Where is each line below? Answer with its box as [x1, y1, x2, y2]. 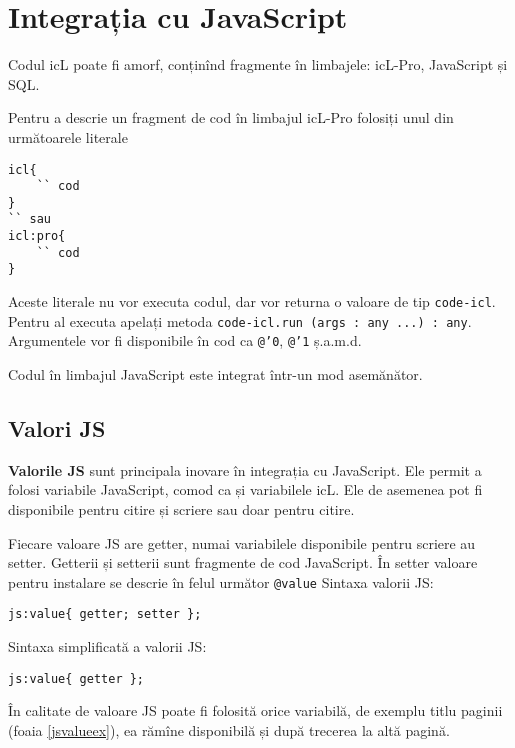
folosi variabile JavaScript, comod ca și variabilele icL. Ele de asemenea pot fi [8, 479, 483, 500]
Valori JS [8, 413, 106, 444]
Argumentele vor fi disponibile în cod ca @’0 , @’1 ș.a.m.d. [8, 330, 362, 351]
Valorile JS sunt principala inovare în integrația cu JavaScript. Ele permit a [8, 459, 482, 480]
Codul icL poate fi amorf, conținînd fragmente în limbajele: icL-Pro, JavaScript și [8, 54, 508, 75]
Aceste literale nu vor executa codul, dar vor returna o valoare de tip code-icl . [8, 291, 496, 312]
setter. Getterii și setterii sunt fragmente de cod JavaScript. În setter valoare [8, 552, 478, 573]
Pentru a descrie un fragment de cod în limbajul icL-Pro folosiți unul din [8, 107, 454, 128]
